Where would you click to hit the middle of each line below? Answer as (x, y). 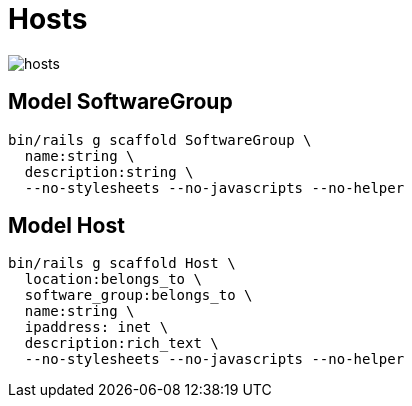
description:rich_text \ (121, 343)
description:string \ (109, 171)
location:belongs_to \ (113, 279)
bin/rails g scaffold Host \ (122, 263)
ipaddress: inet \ (96, 327)
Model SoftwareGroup (120, 102)
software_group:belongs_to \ (138, 295)
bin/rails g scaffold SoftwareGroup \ (160, 139)
